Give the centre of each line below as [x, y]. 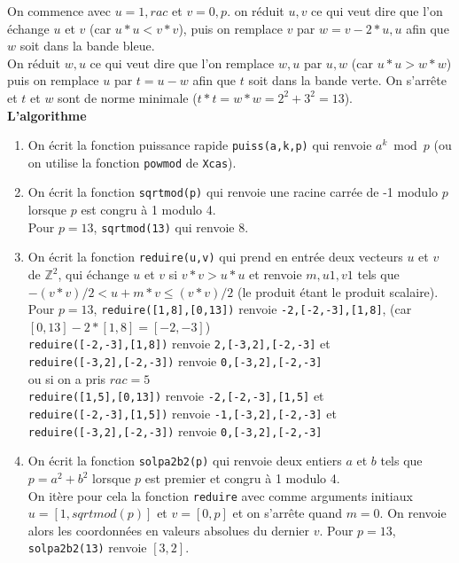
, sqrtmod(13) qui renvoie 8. [171, 227]
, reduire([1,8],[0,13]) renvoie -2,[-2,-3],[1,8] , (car [253, 309]
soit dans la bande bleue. [87, 46]
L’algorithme [47, 115]
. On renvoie [413, 513]
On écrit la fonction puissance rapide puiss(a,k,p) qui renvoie [200, 145]
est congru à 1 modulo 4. [148, 210]
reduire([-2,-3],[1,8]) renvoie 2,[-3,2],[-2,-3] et [179, 344]
